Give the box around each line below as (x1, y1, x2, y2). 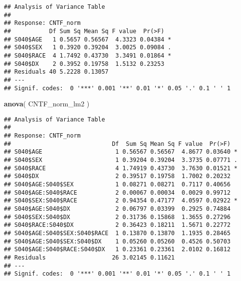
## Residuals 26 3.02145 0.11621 (4, 254, 175, 261)
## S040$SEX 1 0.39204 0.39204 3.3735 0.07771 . (4, 157, 238, 164)
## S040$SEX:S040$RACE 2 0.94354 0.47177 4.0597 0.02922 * (4, 197, 238, 204)
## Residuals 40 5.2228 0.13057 (4, 68, 109, 76)
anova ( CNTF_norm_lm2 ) (4, 99, 90, 109)
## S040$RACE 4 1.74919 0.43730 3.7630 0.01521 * (4, 164, 238, 172)
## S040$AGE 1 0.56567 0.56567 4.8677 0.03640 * (4, 148, 238, 156)
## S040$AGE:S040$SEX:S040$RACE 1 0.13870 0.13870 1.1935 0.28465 (4, 230, 231, 237)
